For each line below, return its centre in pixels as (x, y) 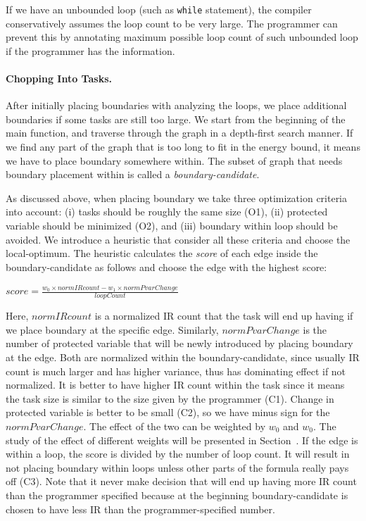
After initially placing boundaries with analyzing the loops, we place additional (176, 105)
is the (315, 329)
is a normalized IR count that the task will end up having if (224, 316)
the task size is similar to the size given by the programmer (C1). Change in (170, 398)
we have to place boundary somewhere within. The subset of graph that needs (174, 160)
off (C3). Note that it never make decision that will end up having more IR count (181, 481)
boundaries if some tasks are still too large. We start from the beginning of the (176, 119)
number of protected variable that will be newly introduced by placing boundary (179, 343)
